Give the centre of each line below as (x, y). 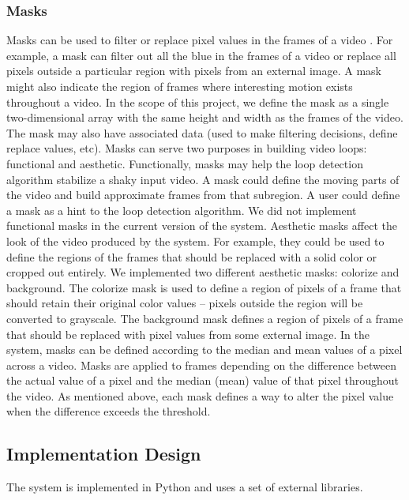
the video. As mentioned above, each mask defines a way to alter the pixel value (200, 395)
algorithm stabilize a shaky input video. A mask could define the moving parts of (203, 179)
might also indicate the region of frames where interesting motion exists (180, 86)
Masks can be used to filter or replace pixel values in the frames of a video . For (200, 40)
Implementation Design (104, 454)
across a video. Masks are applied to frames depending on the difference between (202, 365)
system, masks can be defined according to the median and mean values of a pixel (204, 350)
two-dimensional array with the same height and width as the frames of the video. (205, 117)
